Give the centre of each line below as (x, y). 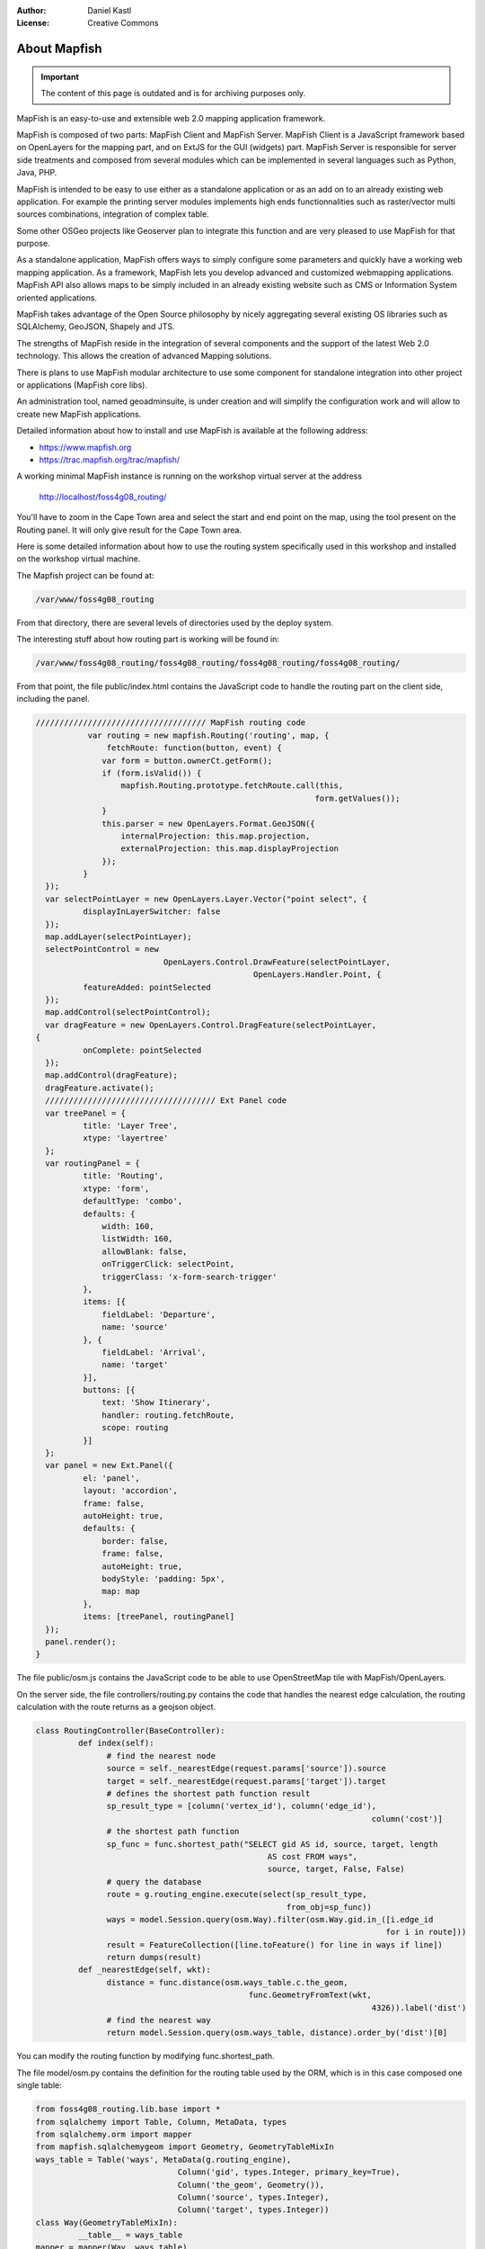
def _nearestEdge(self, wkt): (144, 1970)
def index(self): (116, 1743)
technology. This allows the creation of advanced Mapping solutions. (144, 356)
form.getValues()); (357, 798)
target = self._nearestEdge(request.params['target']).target (246, 1781)
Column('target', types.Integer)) (253, 2210)
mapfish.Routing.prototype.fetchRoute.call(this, (232, 786)
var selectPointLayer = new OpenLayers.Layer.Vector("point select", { (206, 899)
